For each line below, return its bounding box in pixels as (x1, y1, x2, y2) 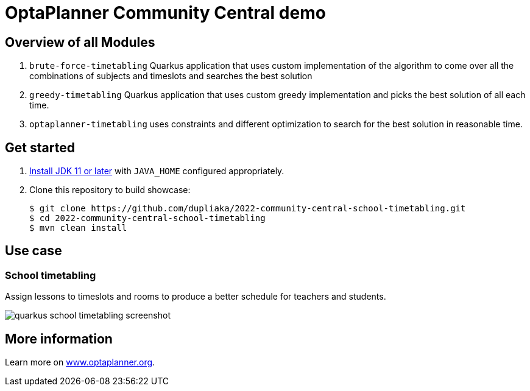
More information (5, 331, 113, 347)
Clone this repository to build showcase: (29, 185, 191, 195)
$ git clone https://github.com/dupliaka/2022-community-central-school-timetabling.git (29, 203, 466, 214)
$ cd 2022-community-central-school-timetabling (29, 213, 266, 224)
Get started (5, 139, 75, 155)
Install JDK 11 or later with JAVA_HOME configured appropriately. (29, 166, 284, 177)
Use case (5, 243, 62, 259)
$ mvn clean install (29, 223, 127, 233)
